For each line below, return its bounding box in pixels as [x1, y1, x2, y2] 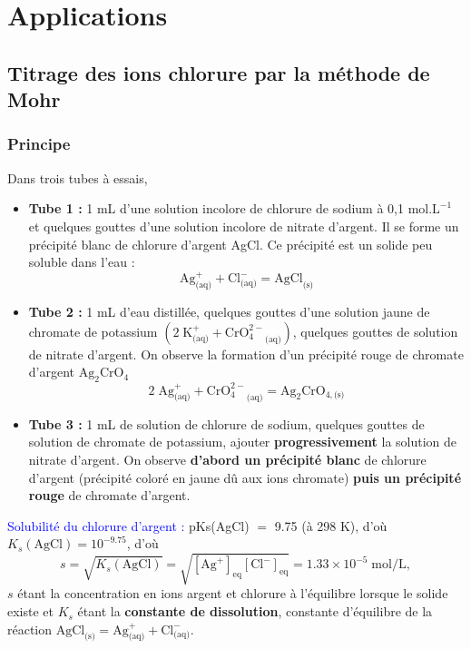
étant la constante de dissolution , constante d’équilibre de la [77, 602, 433, 621]
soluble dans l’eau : [28, 252, 135, 271]
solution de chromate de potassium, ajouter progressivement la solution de [28, 432, 457, 451]
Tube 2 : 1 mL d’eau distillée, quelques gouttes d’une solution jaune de [28, 302, 430, 321]
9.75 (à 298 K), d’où [274, 516, 388, 535]
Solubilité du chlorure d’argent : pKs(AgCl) [7, 516, 250, 535]
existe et [7, 602, 54, 621]
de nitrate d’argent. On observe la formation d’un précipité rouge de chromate [28, 344, 464, 363]
